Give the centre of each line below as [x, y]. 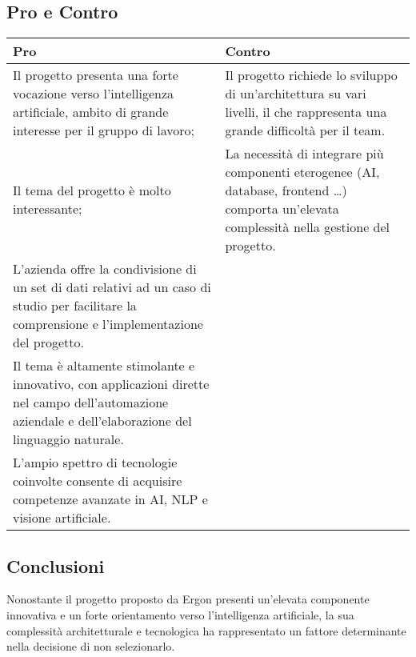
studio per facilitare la [75, 306]
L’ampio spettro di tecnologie [95, 463]
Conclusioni [56, 565]
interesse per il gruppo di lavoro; [104, 130]
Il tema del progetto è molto [92, 190]
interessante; [48, 209]
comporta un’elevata [282, 209]
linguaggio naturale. [68, 439]
